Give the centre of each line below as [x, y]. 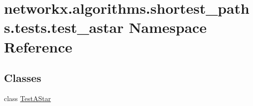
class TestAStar [28, 98]
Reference [38, 46]
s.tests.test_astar [64, 27]
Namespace [168, 27]
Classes [23, 78]
